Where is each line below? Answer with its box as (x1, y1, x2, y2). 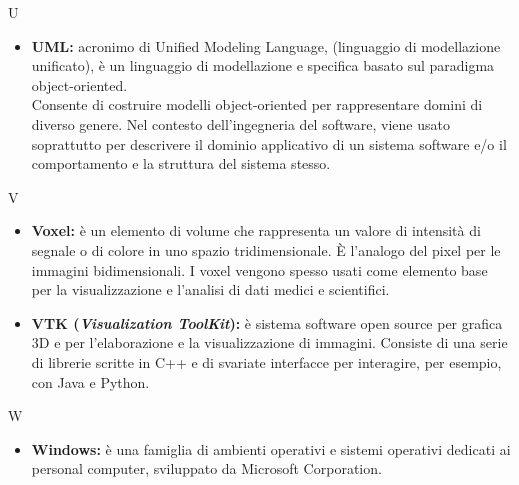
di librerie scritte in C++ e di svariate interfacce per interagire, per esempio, (31, 351, 502, 372)
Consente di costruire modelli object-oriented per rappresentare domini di (31, 94, 483, 115)
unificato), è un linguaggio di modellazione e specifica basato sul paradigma (31, 55, 495, 76)
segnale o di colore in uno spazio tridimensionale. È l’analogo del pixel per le (31, 239, 501, 260)
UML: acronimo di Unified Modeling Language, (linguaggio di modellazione (31, 35, 501, 56)
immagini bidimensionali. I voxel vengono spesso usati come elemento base (31, 259, 488, 280)
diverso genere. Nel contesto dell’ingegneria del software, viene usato (31, 113, 450, 134)
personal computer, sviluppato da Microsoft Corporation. (31, 458, 382, 479)
